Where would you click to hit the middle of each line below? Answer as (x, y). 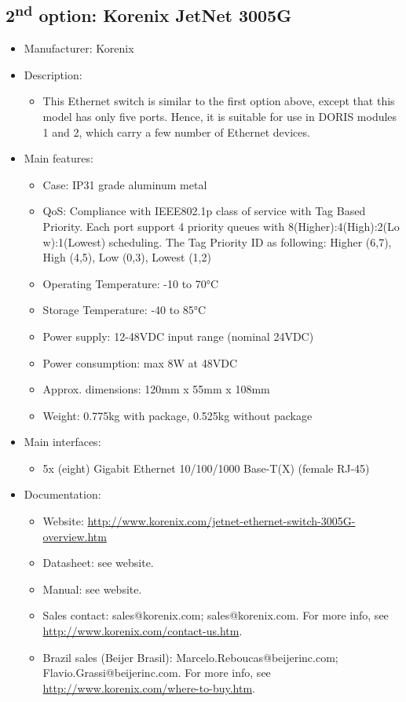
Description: (53, 74)
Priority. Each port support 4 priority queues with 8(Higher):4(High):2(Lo (221, 226)
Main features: (59, 158)
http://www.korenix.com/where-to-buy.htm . (149, 687)
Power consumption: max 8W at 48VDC (140, 362)
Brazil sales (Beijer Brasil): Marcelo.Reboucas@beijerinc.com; (190, 657)
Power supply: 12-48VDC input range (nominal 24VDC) (178, 336)
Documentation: (62, 494)
